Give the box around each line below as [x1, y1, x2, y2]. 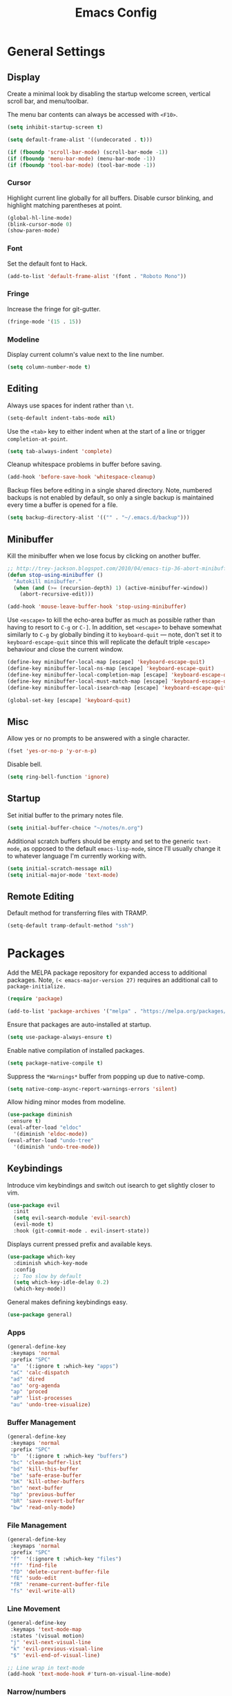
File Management [7, 1520, 67, 1530]
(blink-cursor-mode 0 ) [7, 221, 72, 228]
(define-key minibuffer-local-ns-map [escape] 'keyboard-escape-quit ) [7, 665, 215, 672]
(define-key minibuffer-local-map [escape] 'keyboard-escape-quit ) [7, 658, 206, 665]
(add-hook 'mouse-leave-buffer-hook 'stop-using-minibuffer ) [7, 603, 187, 610]
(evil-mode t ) [13, 1221, 54, 1228]
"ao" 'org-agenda [10, 1382, 60, 1389]
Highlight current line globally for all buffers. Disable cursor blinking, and [7, 194, 213, 202]
